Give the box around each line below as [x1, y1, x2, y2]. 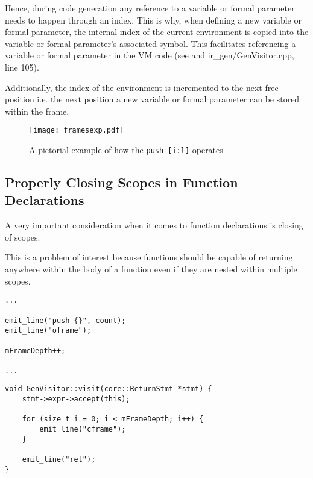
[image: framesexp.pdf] [29, 126, 124, 135]
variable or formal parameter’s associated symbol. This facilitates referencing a [5, 37, 296, 49]
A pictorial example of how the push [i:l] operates [29, 143, 223, 156]
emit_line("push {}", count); [5, 316, 126, 325]
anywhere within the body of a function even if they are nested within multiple [5, 263, 297, 275]
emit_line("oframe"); [5, 326, 92, 335]
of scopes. [5, 230, 40, 243]
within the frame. [5, 104, 69, 117]
